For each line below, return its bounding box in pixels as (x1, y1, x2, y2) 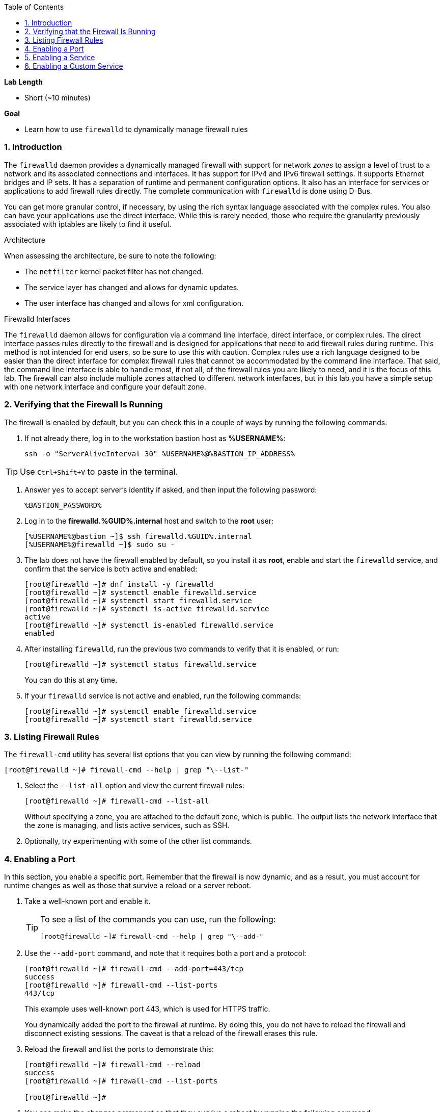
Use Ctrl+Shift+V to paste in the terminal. (20, 466, 178, 477)
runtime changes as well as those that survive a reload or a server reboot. (4, 881, 252, 890)
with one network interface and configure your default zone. (4, 382, 206, 391)
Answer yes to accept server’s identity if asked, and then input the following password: (24, 485, 317, 494)
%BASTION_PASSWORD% (24, 501, 102, 509)
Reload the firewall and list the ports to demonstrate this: (24, 1045, 214, 1053)
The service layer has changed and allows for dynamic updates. (24, 282, 239, 292)
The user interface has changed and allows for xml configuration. (24, 298, 243, 307)
